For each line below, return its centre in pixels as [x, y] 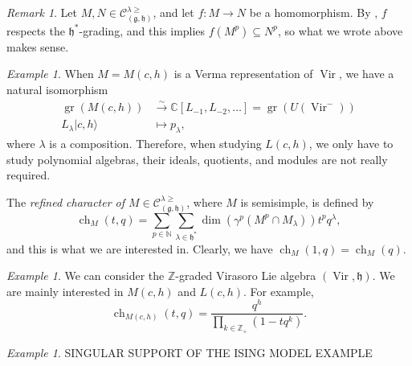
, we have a [366, 74]
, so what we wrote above [341, 30]
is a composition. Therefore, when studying [155, 144]
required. [29, 175]
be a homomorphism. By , [314, 12]
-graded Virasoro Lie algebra [246, 276]
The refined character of [66, 202]
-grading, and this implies [142, 30]
